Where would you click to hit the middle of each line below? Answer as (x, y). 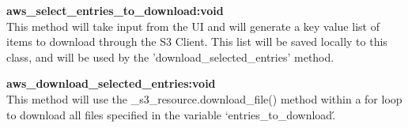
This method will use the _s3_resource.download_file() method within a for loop (204, 98)
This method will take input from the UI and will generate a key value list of (193, 26)
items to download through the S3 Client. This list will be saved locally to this (197, 41)
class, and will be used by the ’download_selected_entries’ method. (170, 56)
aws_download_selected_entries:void (111, 83)
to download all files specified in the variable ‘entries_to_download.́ (171, 114)
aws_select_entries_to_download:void (115, 10)
